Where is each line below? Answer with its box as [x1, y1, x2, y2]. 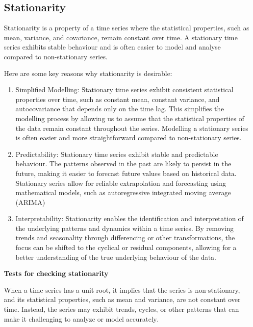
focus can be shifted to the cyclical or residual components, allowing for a [15, 242, 237, 252]
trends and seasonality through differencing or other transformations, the [15, 232, 235, 243]
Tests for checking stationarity [4, 268, 108, 278]
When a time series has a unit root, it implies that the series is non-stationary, [4, 284, 240, 295]
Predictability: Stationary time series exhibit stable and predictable [15, 149, 218, 159]
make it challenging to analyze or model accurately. [4, 313, 158, 324]
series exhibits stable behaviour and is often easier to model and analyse [4, 42, 221, 52]
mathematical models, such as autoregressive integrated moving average [15, 187, 231, 198]
